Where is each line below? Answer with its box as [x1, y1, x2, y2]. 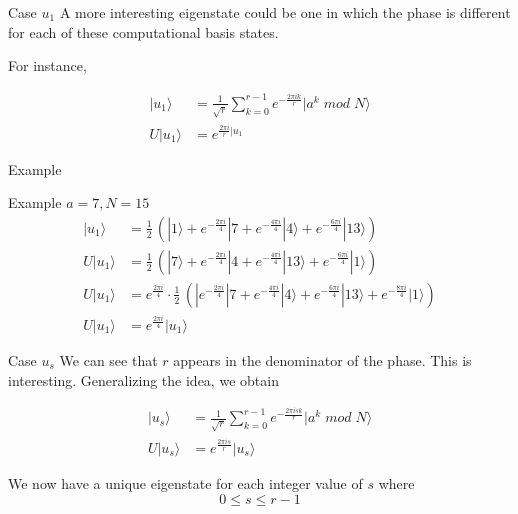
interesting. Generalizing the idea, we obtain [8, 369, 279, 390]
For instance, [8, 55, 87, 76]
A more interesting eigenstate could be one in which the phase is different [59, 2, 511, 22]
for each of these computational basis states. [8, 21, 279, 42]
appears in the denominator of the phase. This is [173, 349, 472, 370]
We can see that [59, 349, 158, 370]
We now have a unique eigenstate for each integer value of [8, 473, 363, 493]
